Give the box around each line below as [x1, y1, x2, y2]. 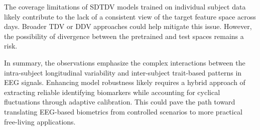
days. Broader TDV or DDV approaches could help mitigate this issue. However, [4, 21, 252, 31]
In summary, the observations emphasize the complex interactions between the [4, 57, 245, 67]
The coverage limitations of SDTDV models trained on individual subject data [4, 1, 246, 11]
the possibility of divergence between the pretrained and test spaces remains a [4, 30, 244, 41]
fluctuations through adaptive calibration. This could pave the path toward [4, 96, 235, 107]
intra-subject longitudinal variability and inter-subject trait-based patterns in [4, 67, 242, 77]
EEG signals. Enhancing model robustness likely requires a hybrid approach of [4, 77, 245, 87]
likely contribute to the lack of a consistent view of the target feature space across [4, 11, 256, 21]
